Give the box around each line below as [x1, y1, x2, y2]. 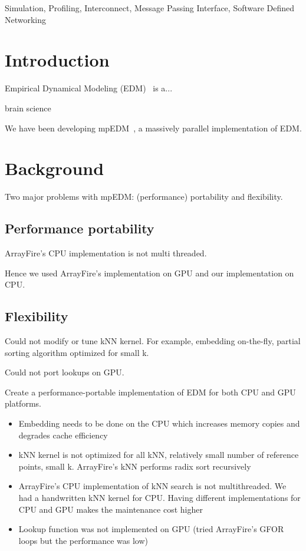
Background [5, 156, 104, 180]
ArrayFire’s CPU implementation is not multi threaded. [5, 247, 207, 259]
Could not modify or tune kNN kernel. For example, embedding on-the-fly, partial [5, 335, 301, 347]
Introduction [5, 48, 110, 72]
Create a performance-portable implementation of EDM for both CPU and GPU [5, 385, 296, 398]
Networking [5, 13, 47, 25]
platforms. [5, 397, 41, 410]
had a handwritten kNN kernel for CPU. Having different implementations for [18, 491, 301, 503]
